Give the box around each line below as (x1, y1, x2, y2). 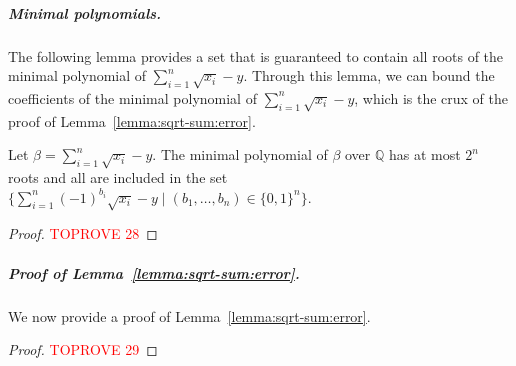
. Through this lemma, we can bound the (243, 65, 495, 86)
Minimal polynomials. (8, 2, 162, 23)
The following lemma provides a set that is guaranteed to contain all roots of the (8, 45, 504, 66)
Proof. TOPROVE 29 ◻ (8, 339, 158, 360)
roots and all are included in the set (8, 167, 228, 188)
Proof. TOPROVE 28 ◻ (8, 223, 158, 244)
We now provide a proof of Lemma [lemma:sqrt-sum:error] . (8, 305, 371, 326)
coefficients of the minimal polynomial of (8, 87, 257, 108)
